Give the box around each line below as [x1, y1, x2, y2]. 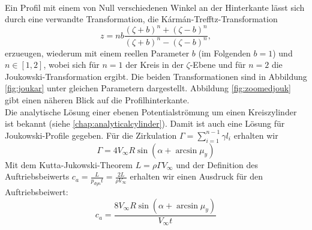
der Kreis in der [125, 58, 184, 71]
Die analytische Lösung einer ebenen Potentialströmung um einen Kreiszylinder [5, 105, 297, 118]
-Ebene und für [190, 58, 246, 71]
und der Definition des [176, 158, 259, 171]
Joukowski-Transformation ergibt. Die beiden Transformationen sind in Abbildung [5, 70, 307, 82]
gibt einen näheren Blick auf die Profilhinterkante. [5, 94, 190, 106]
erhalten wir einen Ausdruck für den [130, 170, 263, 183]
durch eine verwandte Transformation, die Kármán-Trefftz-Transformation [5, 13, 278, 25]
